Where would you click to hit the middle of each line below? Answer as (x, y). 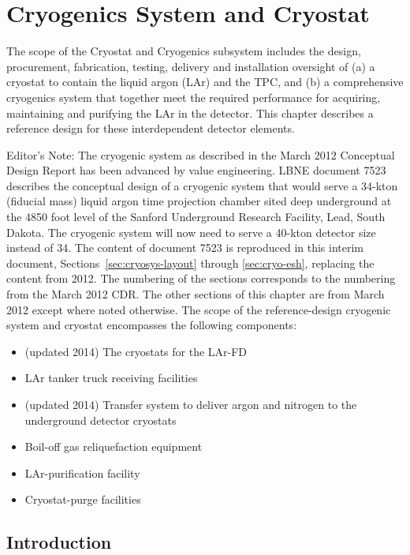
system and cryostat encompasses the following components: (152, 325)
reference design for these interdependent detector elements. (151, 128)
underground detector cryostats (101, 420)
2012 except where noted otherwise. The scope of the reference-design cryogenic (199, 309)
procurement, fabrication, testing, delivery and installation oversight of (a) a (191, 66)
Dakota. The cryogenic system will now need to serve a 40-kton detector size (191, 232)
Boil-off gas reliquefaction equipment (114, 446)
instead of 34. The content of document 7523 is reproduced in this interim (185, 247)
